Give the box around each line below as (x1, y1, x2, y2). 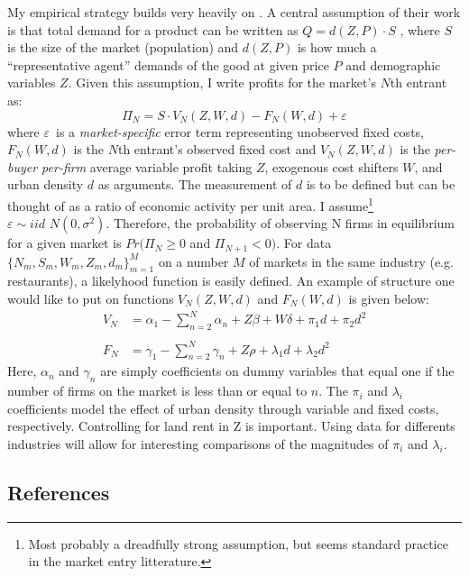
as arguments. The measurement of (97, 175, 292, 194)
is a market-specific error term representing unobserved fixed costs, (56, 122, 424, 141)
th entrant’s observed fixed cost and (117, 140, 317, 159)
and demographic (345, 55, 441, 74)
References (7, 478, 110, 506)
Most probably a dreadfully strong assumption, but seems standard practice (28, 534, 448, 553)
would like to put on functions (7, 289, 174, 308)
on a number (158, 251, 229, 270)
